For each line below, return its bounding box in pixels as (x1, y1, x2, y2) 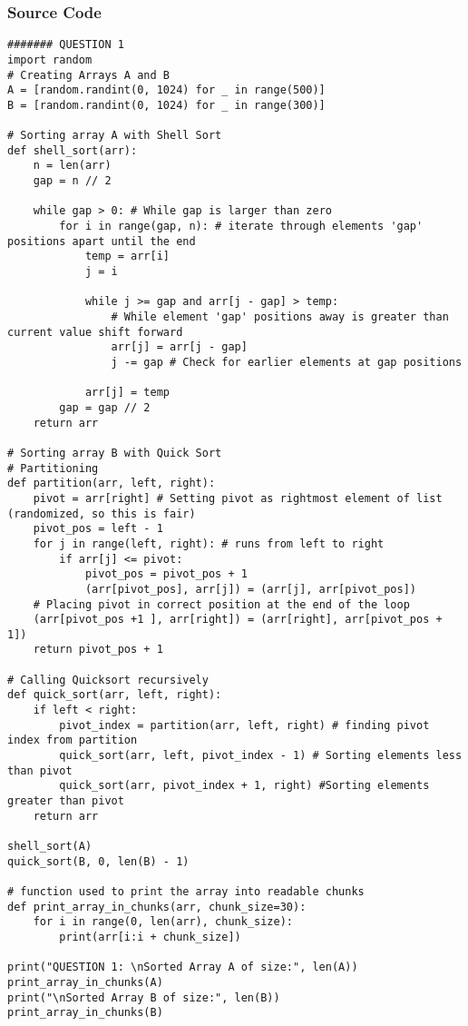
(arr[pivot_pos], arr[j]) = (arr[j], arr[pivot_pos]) (84, 582, 417, 596)
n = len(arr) (33, 159, 112, 173)
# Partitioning (7, 461, 99, 475)
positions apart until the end (7, 234, 196, 248)
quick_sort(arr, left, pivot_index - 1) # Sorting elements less (59, 749, 463, 763)
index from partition (7, 734, 138, 747)
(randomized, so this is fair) (7, 507, 196, 520)
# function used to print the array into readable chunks (7, 884, 365, 898)
